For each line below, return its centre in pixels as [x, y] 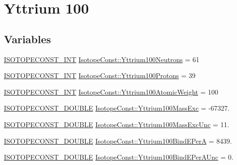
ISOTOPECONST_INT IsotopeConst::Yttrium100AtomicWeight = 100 [111, 91]
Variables [28, 39]
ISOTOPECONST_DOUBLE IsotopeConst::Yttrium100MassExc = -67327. [117, 108]
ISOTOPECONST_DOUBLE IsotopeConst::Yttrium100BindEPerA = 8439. [118, 140]
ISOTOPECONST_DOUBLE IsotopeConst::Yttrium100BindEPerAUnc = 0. [119, 157]
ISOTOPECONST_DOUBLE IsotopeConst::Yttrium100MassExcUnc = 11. [117, 124]
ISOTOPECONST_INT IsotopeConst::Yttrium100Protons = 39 [100, 75]
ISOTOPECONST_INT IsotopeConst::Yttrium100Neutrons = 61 [102, 59]
